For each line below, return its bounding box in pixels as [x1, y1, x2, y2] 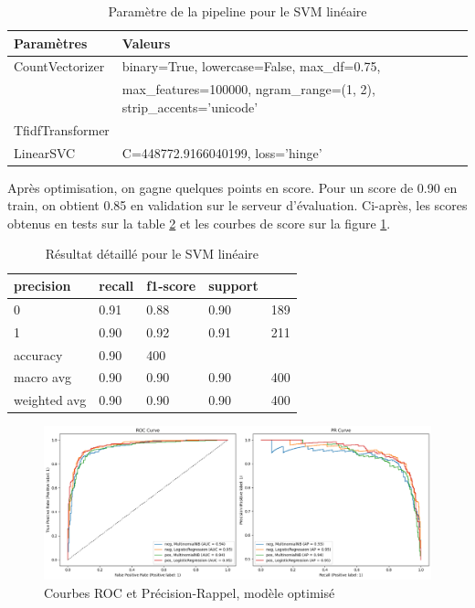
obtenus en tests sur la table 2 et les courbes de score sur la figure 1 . [7, 213, 391, 232]
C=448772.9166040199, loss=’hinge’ [121, 143, 322, 162]
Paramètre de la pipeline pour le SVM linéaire [108, 2, 367, 20]
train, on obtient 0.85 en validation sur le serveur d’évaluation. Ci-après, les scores [7, 196, 468, 215]
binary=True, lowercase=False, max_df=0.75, [121, 57, 381, 76]
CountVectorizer [14, 57, 105, 76]
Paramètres [14, 33, 88, 52]
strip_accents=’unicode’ [121, 97, 259, 116]
